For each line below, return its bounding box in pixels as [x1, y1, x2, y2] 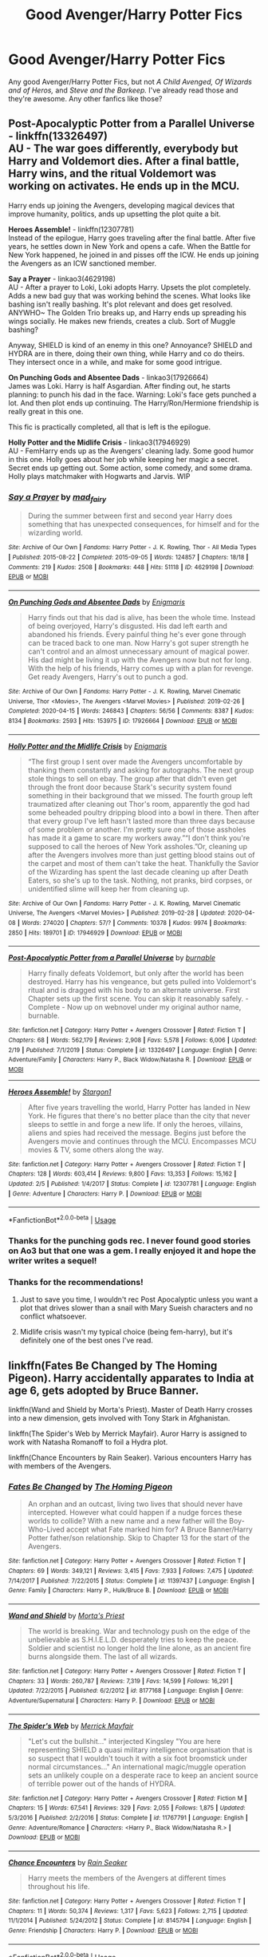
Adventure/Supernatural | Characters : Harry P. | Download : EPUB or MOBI [8, 1697, 215, 1705]
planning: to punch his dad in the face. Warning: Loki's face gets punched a [8, 389, 257, 399]
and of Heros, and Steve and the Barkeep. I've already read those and [8, 85, 238, 95]
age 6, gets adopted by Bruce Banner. [8, 1383, 199, 1398]
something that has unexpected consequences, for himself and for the [27, 520, 260, 529]
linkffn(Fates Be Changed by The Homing [8, 1358, 218, 1372]
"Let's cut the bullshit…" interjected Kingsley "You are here [27, 1736, 221, 1745]
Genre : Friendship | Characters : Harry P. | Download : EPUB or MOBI [8, 1926, 199, 1935]
